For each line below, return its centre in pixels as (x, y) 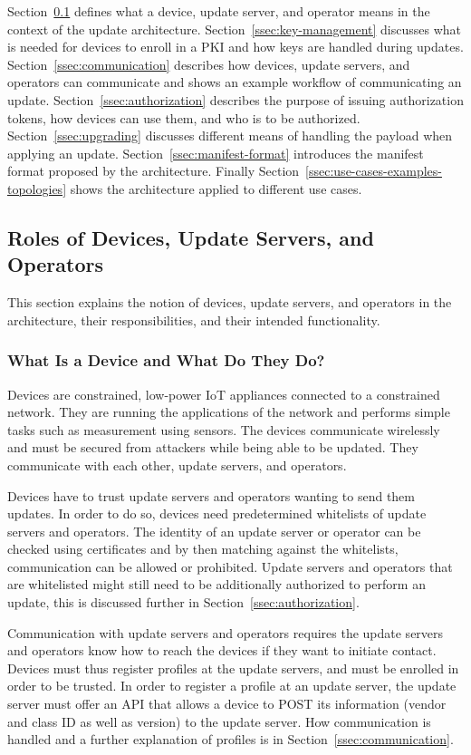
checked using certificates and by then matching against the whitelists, (203, 549)
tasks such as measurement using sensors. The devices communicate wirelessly (224, 429)
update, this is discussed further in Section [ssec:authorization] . (183, 602)
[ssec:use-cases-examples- (374, 171)
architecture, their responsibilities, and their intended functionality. (194, 319)
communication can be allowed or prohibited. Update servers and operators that (230, 566)
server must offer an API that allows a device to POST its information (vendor (227, 704)
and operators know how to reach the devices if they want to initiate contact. (222, 650)
